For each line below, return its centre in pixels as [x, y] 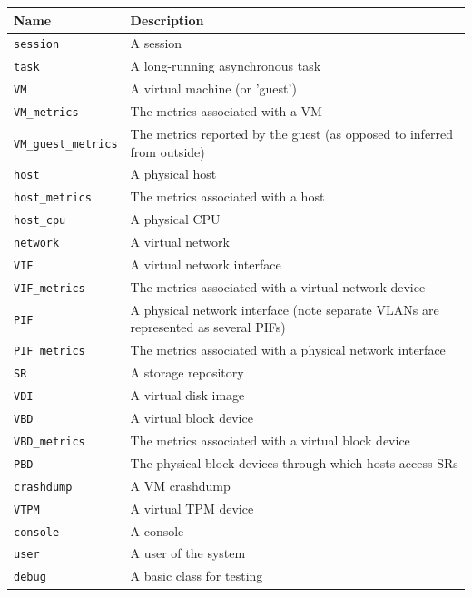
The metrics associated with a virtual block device [270, 440]
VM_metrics [46, 113]
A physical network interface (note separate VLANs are [285, 309]
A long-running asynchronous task [226, 66]
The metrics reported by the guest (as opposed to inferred [292, 133]
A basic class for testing [197, 576]
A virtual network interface [206, 264]
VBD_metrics [49, 441]
